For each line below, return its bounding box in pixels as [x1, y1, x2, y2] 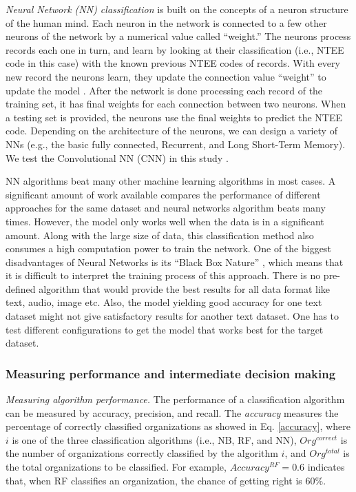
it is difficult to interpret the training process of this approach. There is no [6, 268, 321, 283]
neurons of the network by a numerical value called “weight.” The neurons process [6, 29, 351, 43]
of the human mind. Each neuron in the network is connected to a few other [6, 15, 327, 30]
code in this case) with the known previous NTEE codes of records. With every [6, 56, 340, 70]
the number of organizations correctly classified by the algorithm [6, 446, 278, 460]
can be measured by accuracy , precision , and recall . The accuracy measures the [6, 405, 339, 420]
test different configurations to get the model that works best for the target [6, 322, 324, 336]
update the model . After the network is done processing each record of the [6, 83, 323, 97]
